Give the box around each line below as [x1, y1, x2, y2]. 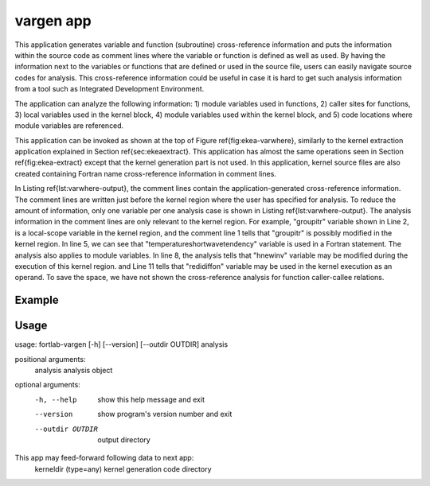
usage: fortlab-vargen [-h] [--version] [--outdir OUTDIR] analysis [14, 340, 229, 349]
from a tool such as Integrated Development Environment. [14, 84, 205, 94]
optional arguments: [14, 380, 81, 390]
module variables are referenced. [14, 121, 124, 130]
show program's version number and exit [97, 410, 233, 419]
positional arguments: [14, 354, 86, 364]
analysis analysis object [34, 366, 113, 375]
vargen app [14, 12, 92, 29]
